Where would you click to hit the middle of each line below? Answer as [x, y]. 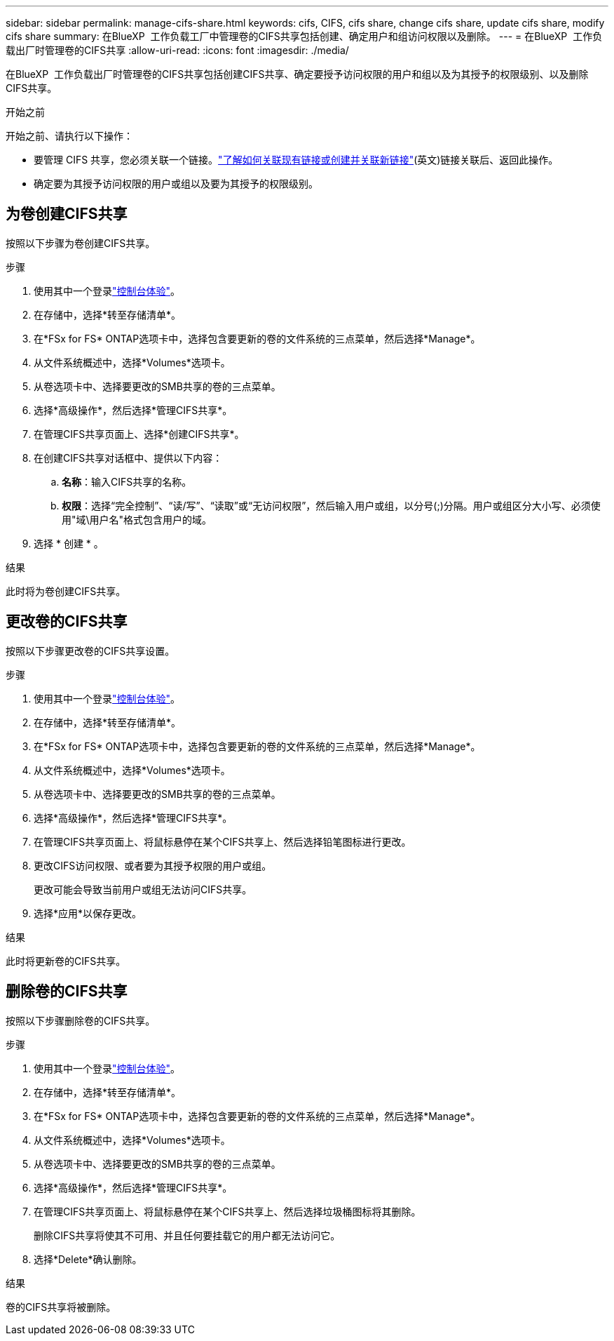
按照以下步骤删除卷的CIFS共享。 [81, 1020]
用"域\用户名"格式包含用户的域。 [137, 519]
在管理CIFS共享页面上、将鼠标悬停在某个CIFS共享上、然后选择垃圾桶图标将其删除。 [227, 1211]
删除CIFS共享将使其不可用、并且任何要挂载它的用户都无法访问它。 [187, 1235]
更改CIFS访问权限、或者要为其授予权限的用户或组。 [153, 865]
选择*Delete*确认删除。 [88, 1259]
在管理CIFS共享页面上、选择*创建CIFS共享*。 [139, 434]
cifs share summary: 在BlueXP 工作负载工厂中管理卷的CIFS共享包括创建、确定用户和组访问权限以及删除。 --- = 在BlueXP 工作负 [304, 36]
